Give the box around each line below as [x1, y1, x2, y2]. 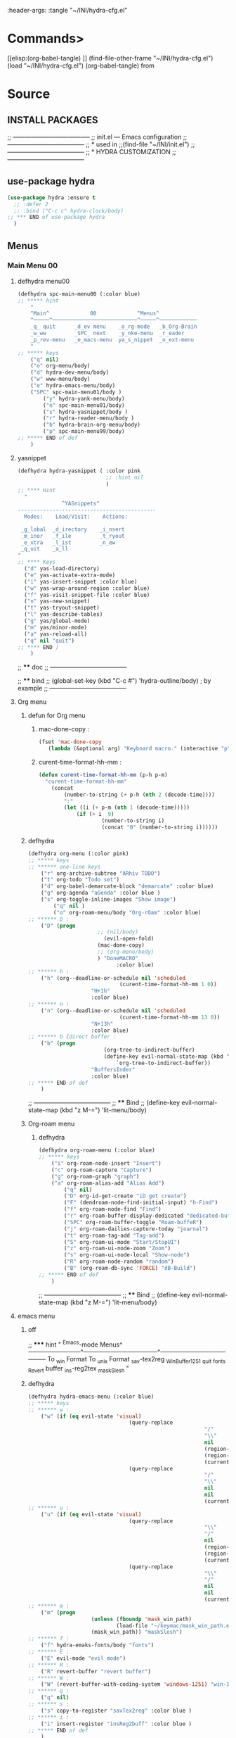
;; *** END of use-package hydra [7, 214, 105, 221]
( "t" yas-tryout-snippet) [24, 605, 100, 612]
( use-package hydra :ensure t [7, 194, 96, 201]
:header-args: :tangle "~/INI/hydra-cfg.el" [7, 6, 128, 14]
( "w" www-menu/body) [30, 376, 91, 383]
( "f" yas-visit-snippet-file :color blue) [24, 591, 150, 598]
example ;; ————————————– [17, 684, 126, 693]
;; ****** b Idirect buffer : [27, 1033, 117, 1040]
